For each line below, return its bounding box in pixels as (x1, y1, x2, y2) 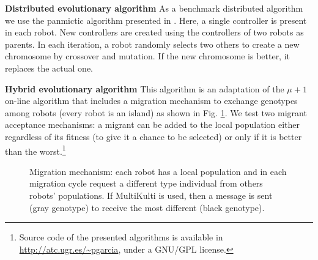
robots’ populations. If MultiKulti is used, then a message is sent (29, 188, 273, 201)
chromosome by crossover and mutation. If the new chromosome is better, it (5, 50, 290, 62)
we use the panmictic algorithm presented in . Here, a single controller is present (5, 13, 307, 26)
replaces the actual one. (5, 61, 93, 74)
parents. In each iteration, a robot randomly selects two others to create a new (5, 37, 300, 50)
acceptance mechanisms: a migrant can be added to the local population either (5, 118, 300, 131)
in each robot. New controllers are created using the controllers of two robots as (5, 26, 304, 39)
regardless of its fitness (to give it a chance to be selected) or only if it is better (5, 130, 302, 143)
